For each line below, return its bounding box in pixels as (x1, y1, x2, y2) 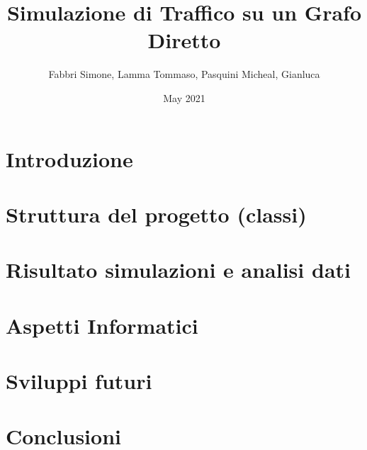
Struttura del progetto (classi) (6, 199, 307, 228)
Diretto (147, 26, 221, 55)
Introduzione (6, 144, 133, 173)
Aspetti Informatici (6, 310, 198, 339)
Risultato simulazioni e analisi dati (6, 255, 351, 284)
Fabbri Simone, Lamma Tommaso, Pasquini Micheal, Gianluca (48, 67, 320, 81)
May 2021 (163, 90, 205, 105)
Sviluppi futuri (6, 366, 152, 395)
